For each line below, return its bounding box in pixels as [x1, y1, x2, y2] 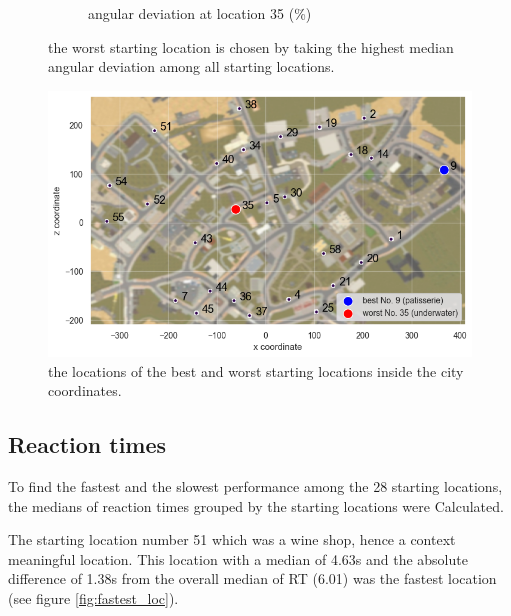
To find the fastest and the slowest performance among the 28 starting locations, [8, 476, 503, 497]
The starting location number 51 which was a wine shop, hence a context [8, 529, 456, 550]
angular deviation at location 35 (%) [88, 3, 312, 23]
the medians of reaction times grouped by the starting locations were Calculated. [8, 495, 504, 516]
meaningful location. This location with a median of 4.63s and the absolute [8, 548, 468, 569]
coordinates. [48, 380, 122, 401]
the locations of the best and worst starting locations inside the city [48, 360, 464, 381]
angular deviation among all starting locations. [48, 56, 335, 77]
